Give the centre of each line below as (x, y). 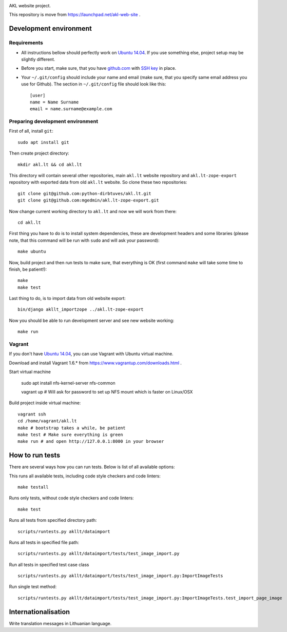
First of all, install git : (31, 131)
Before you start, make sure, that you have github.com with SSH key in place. (99, 68)
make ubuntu (32, 252)
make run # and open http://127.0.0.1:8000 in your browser (91, 442)
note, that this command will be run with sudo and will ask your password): (84, 240)
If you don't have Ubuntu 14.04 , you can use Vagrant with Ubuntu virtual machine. (91, 354)
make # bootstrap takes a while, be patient (72, 428)
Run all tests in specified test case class (49, 564)
